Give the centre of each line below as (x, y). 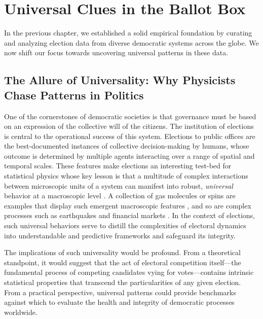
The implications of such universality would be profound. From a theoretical (122, 252)
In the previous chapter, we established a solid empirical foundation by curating (128, 33)
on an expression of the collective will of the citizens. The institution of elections (129, 126)
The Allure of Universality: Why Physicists (120, 80)
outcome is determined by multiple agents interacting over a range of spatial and (129, 155)
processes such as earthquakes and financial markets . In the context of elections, (129, 215)
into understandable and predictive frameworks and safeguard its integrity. (120, 235)
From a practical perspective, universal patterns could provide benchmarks (120, 292)
